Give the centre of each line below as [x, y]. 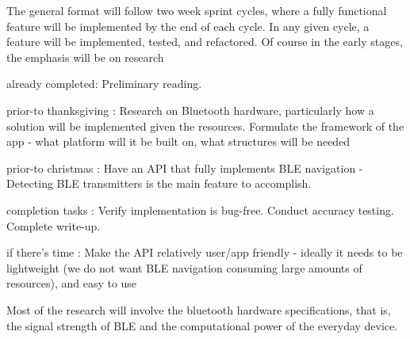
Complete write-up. [54, 225]
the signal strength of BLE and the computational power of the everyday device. [202, 325]
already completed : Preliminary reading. [104, 84]
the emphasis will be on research [85, 57]
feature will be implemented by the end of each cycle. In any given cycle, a [188, 26]
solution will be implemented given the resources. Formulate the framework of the [205, 126]
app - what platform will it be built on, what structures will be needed [178, 141]
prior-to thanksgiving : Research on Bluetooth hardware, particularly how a [190, 110]
